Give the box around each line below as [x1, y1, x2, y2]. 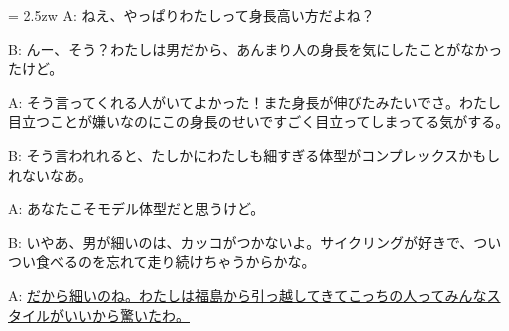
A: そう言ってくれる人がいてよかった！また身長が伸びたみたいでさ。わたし [8, 91, 502, 112]
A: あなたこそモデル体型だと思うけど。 [8, 198, 265, 219]
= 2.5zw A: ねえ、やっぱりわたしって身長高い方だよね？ [8, 5, 375, 25]
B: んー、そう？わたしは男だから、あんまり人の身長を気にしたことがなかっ [8, 38, 503, 59]
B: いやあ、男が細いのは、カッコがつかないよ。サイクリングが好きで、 [8, 231, 474, 252]
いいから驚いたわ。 [63, 304, 190, 325]
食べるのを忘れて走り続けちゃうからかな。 [35, 251, 316, 272]
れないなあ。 [8, 164, 92, 185]
